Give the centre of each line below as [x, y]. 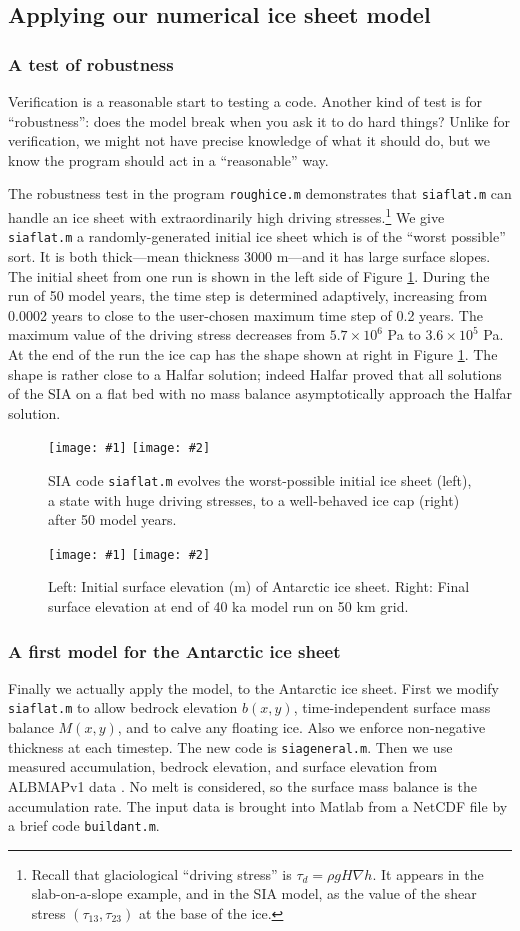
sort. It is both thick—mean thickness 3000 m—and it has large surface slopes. [249, 255]
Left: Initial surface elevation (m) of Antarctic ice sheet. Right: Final [259, 586]
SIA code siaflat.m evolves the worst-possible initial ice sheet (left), [260, 479]
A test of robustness [91, 63]
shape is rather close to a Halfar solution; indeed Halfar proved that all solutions [255, 373]
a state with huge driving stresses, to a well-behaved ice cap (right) [254, 499]
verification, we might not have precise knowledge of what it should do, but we [249, 140]
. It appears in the [428, 873]
